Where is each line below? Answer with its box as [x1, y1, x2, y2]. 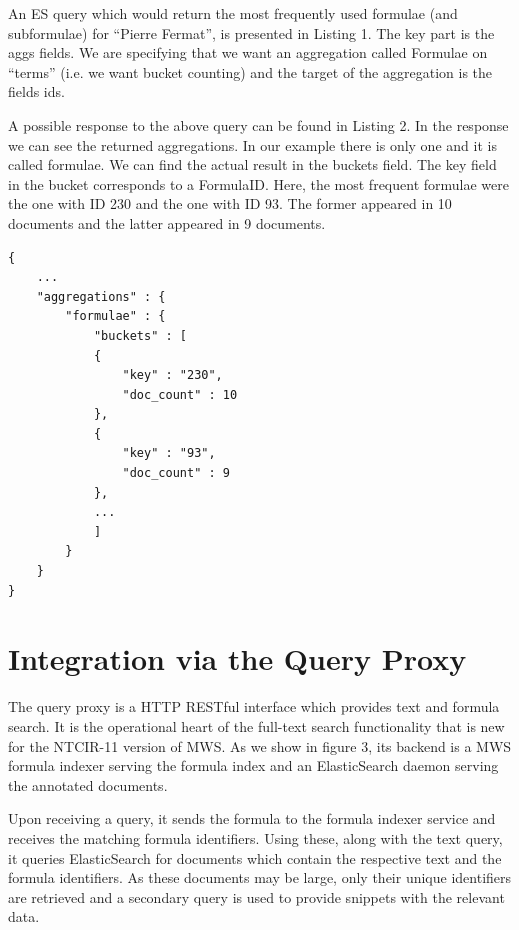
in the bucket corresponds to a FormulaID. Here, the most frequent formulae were [8, 173, 509, 194]
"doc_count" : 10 [122, 387, 238, 402]
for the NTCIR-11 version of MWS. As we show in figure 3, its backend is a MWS [8, 735, 512, 756]
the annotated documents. [8, 774, 168, 795]
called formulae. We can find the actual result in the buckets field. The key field [8, 154, 497, 175]
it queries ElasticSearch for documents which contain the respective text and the [8, 847, 502, 868]
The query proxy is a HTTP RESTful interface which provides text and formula [8, 696, 500, 717]
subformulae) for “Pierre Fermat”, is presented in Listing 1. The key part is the [8, 22, 495, 43]
